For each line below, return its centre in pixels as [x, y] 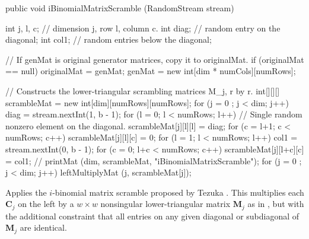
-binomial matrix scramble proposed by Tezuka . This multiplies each [178, 192]
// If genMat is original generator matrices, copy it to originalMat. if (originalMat [155, 59]
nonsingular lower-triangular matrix [165, 204]
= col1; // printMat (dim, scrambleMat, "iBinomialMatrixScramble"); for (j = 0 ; [154, 160]
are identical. [43, 227]
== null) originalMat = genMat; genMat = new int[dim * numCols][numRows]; [151, 71]
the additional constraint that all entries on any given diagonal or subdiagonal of [152, 216]
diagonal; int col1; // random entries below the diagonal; [109, 39]
